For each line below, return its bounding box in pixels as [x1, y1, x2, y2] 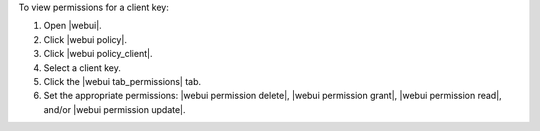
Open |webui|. [43, 20, 102, 32]
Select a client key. [43, 61, 122, 74]
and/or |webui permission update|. [43, 103, 186, 115]
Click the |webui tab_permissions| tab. [43, 75, 202, 87]
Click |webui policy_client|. [43, 48, 153, 60]
